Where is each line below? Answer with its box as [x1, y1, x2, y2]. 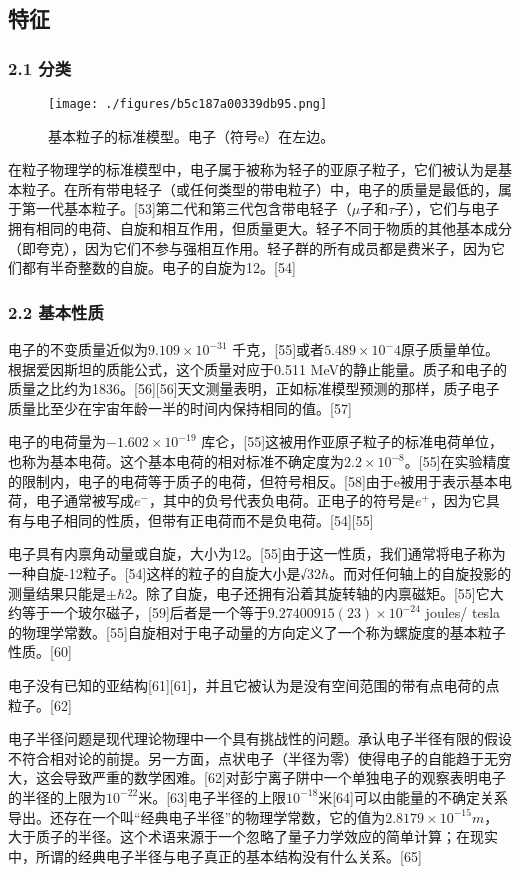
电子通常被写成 [35, 490, 134, 511]
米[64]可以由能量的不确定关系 [318, 786, 508, 807]
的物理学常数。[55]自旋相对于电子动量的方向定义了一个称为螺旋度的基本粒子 [8, 621, 506, 642]
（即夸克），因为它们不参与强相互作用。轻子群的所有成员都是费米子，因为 [8, 237, 491, 258]
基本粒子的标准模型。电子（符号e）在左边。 [48, 125, 335, 146]
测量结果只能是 [8, 582, 106, 603]
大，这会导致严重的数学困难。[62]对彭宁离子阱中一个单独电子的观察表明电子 [8, 767, 506, 788]
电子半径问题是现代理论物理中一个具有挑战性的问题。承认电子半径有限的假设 [8, 728, 512, 749]
